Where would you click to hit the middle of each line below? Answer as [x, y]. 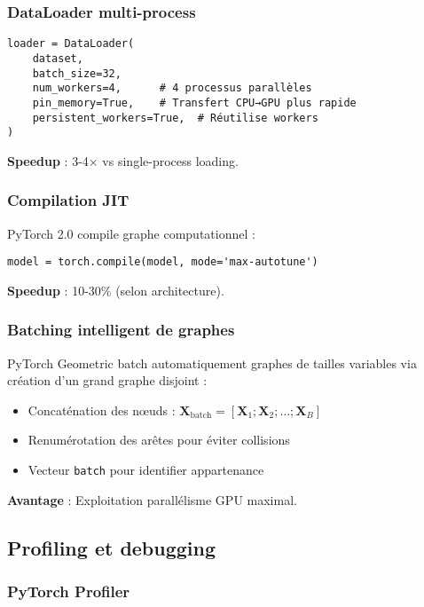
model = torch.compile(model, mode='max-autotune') [163, 262]
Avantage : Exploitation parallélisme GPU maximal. [152, 499]
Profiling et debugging [112, 547]
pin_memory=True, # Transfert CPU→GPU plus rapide [194, 102]
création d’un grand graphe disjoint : [107, 380]
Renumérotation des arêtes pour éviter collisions [159, 440]
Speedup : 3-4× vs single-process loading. [123, 160]
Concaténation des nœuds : [102, 410]
